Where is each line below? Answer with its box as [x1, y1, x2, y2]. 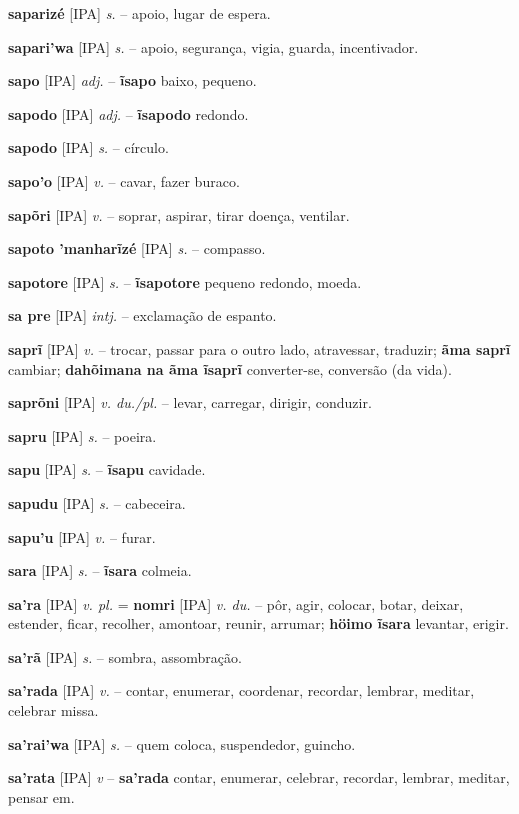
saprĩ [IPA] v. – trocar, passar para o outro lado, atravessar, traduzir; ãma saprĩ [8, 338, 511, 359]
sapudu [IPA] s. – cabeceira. [8, 492, 186, 513]
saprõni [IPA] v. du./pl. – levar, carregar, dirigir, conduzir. [8, 392, 372, 413]
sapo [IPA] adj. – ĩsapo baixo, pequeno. [8, 70, 257, 91]
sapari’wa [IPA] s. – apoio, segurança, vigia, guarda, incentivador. [8, 36, 419, 57]
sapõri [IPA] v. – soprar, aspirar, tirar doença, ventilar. [8, 204, 350, 225]
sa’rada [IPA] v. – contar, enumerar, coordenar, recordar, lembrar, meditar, [8, 680, 475, 701]
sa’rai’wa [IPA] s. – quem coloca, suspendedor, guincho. [8, 733, 356, 754]
